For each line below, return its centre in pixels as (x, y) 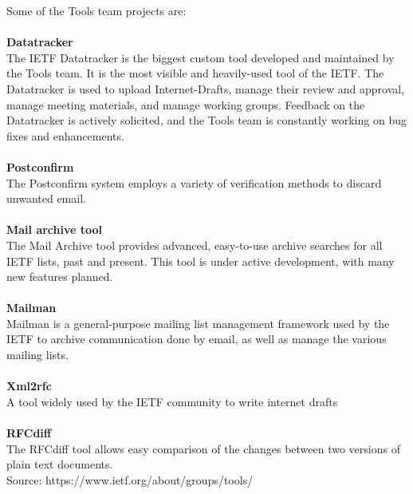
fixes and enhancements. (65, 135)
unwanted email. (46, 198)
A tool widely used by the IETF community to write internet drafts (172, 401)
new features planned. (60, 277)
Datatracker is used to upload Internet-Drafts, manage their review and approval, (206, 88)
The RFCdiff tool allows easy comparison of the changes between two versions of (203, 448)
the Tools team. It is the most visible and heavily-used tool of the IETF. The (195, 73)
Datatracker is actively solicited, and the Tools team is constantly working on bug (206, 120)
